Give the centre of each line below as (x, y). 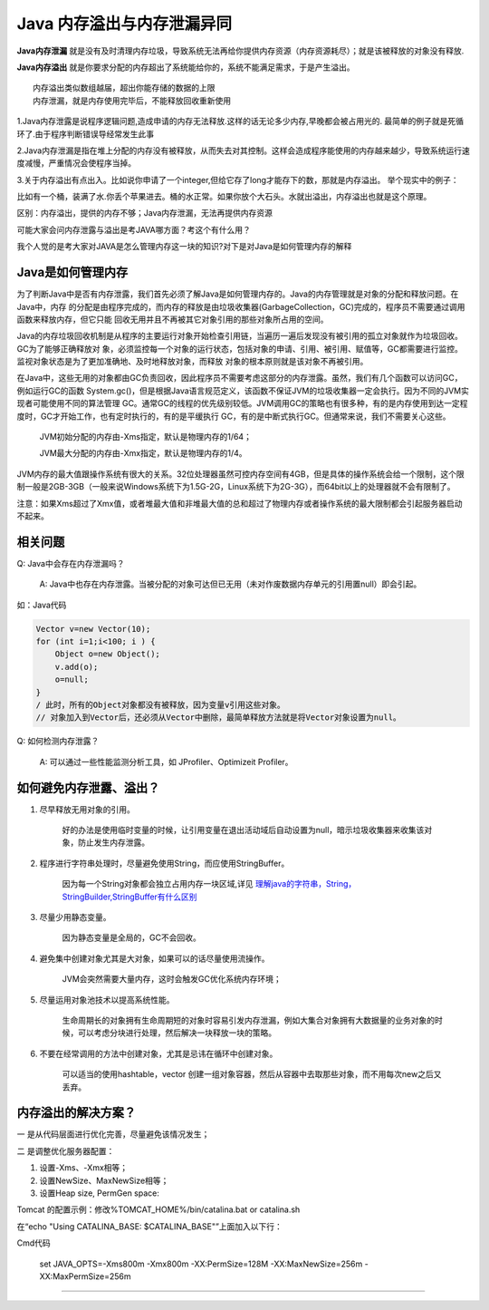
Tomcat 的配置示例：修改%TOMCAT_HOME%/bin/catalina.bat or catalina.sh (158, 1209)
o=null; (72, 679)
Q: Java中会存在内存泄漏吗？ (71, 563)
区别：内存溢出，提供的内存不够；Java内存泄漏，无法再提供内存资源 (145, 213)
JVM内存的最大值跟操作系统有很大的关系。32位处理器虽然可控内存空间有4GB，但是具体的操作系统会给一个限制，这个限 (241, 474)
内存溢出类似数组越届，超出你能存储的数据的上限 (124, 88)
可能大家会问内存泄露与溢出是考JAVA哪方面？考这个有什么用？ (134, 229)
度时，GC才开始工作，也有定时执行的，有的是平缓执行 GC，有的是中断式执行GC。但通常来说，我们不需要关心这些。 (234, 416)
